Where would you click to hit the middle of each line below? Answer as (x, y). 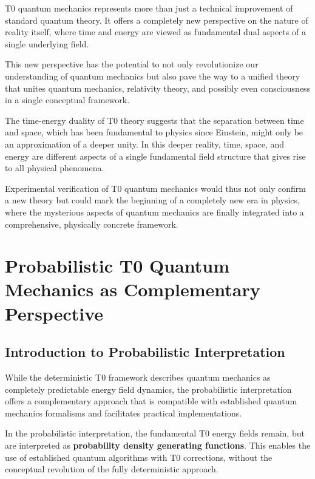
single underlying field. (47, 43)
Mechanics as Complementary (133, 289)
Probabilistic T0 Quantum (117, 266)
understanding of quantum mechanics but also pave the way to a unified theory (153, 76)
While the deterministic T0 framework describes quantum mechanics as (138, 377)
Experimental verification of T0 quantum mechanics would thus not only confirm (155, 188)
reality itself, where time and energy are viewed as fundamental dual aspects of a (155, 32)
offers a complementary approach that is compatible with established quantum (151, 401)
